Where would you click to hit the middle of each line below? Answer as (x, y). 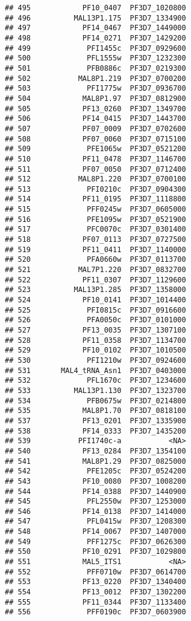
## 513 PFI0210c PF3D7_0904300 (95, 189)
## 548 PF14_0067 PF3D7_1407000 (95, 532)
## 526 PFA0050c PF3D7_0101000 (95, 320)
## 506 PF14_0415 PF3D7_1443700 (95, 119)
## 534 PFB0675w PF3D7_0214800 (95, 401)
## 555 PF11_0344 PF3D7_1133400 (95, 602)
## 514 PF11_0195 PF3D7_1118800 (95, 199)
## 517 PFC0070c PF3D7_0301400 (95, 229)
